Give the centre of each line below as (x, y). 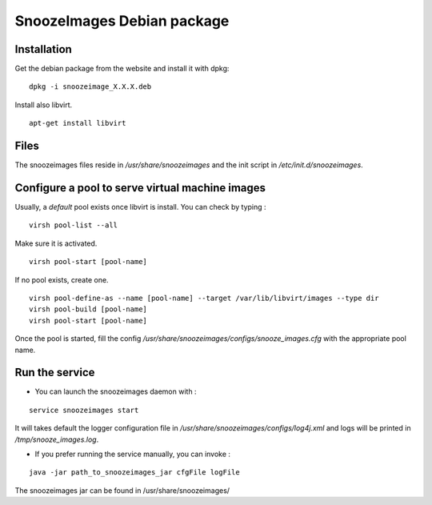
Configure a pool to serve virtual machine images (140, 188)
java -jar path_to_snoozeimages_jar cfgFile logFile (134, 473)
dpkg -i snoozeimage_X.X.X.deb (90, 87)
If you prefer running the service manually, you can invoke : (133, 454)
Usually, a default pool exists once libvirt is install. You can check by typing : (141, 207)
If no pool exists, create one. (62, 279)
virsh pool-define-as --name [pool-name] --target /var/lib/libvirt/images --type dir (204, 298)
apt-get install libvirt (78, 123)
